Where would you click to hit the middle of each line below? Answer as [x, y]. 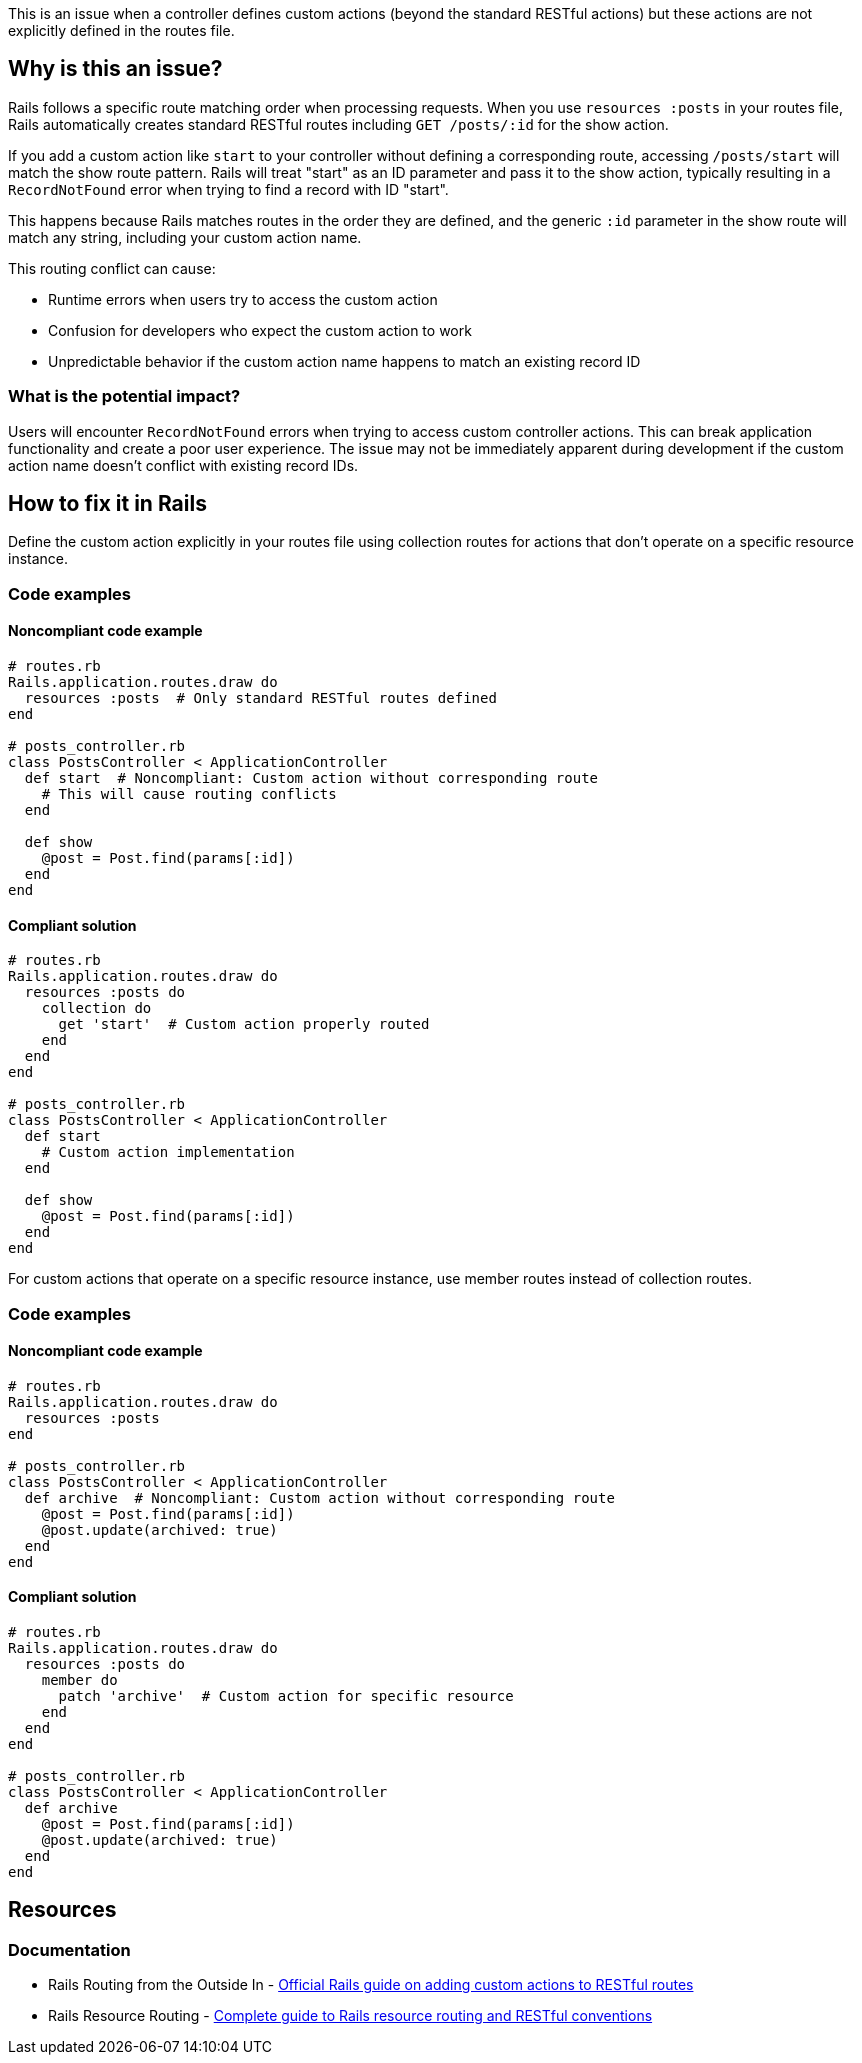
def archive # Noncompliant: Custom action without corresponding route [319, 1497]
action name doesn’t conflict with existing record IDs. [183, 465]
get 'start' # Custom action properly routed [244, 1024]
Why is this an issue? [115, 69]
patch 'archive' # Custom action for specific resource [286, 1696]
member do [79, 1680]
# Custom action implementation [168, 1152]
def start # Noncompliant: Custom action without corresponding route [311, 778]
